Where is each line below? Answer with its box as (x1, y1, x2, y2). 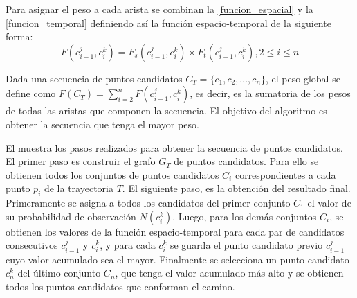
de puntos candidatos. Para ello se (174, 154, 319, 168)
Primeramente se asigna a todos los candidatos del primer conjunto (6, 195, 291, 210)
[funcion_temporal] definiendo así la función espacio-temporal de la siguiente (6, 15, 331, 30)
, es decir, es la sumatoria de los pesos (190, 86, 351, 100)
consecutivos (6, 238, 58, 252)
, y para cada (100, 238, 156, 252)
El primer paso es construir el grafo (6, 154, 156, 168)
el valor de (307, 195, 351, 210)
